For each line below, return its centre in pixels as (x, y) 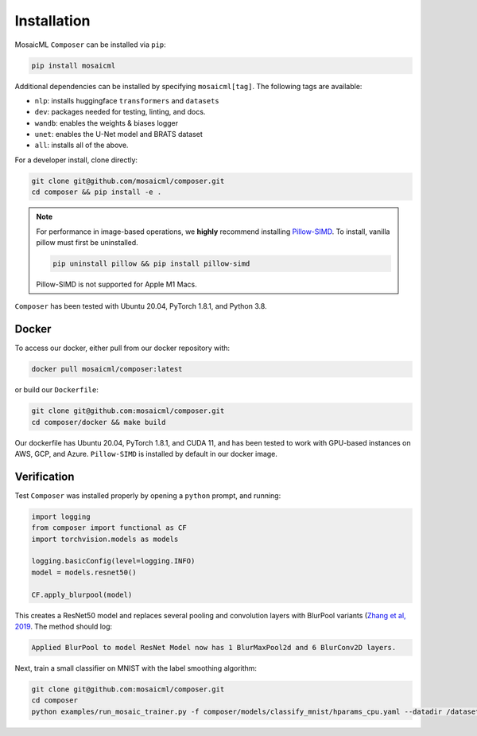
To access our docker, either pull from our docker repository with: (122, 348)
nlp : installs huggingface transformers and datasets (127, 100)
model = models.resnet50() (84, 572)
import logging (61, 516)
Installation (52, 21)
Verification (45, 476)
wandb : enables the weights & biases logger (107, 123)
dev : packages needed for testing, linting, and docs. (120, 112)
